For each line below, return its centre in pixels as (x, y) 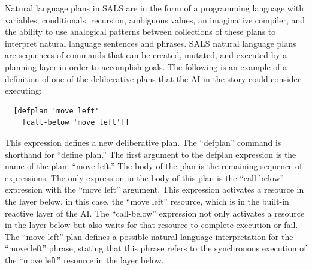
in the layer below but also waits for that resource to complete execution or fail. (152, 225)
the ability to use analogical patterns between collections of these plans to (140, 31)
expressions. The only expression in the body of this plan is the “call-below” (145, 177)
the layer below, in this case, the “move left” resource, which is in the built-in (147, 201)
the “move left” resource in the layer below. (84, 259)
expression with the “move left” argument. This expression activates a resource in (155, 189)
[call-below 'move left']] (75, 123)
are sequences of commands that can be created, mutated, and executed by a (146, 55)
